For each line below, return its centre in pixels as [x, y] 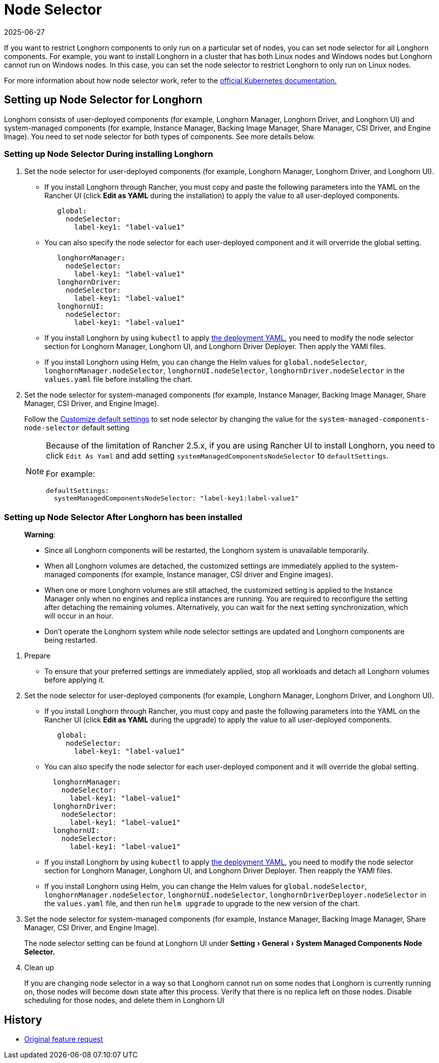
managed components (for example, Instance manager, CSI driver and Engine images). [189, 575]
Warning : [40, 535]
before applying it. [75, 680]
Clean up [39, 968]
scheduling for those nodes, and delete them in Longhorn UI [124, 1000]
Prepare [37, 656]
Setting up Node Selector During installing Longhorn [109, 154]
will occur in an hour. [79, 616]
